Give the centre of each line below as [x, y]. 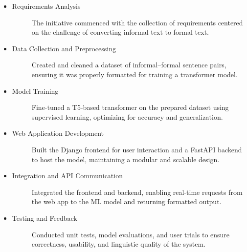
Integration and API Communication [67, 176]
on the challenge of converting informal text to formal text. [120, 32]
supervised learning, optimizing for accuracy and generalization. [127, 116]
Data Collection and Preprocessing [64, 48]
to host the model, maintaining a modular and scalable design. [125, 159]
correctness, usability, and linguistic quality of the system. [119, 244]
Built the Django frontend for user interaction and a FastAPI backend [137, 149]
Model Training [35, 91]
